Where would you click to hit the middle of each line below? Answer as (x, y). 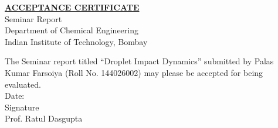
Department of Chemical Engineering (72, 30)
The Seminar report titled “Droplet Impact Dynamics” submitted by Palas (139, 61)
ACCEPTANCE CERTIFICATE (72, 7)
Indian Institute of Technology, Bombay (76, 41)
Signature (22, 107)
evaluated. (23, 84)
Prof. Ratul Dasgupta (44, 118)
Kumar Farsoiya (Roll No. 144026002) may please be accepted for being (134, 72)
